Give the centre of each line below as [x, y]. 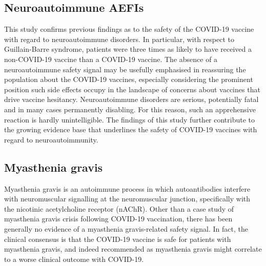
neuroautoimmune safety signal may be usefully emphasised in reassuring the [125, 69]
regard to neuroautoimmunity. [51, 139]
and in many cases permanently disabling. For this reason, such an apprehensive [130, 109]
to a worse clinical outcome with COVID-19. [74, 259]
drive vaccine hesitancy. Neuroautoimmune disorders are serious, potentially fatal [131, 99]
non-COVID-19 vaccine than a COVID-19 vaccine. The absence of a [111, 59]
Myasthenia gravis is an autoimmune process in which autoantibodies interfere [127, 188]
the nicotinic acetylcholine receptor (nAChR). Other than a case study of [119, 208]
